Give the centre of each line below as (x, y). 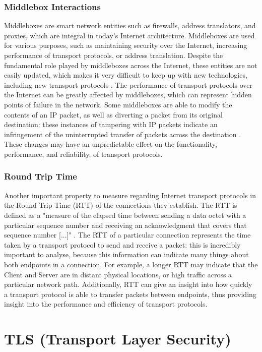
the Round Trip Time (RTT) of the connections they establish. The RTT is (121, 205)
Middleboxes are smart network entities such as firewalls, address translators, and (130, 25)
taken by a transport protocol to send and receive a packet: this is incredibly (122, 244)
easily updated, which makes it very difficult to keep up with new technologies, (126, 75)
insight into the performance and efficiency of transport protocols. (106, 304)
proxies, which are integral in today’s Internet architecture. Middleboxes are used (129, 35)
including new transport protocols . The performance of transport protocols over (128, 84)
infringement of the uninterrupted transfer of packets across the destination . (123, 134)
